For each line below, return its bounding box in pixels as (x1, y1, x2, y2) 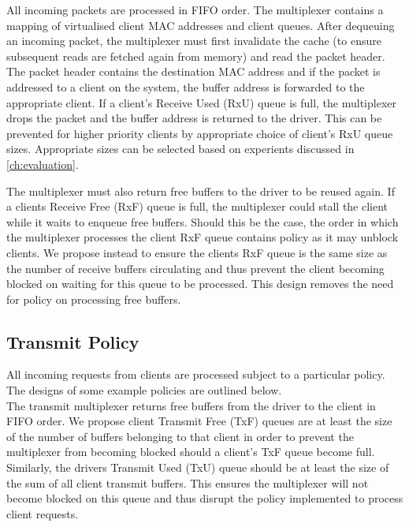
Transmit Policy (6, 329, 139, 353)
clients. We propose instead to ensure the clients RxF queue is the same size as (6, 244, 388, 260)
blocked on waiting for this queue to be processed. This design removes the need (6, 275, 394, 292)
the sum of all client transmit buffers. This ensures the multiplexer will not (6, 474, 369, 491)
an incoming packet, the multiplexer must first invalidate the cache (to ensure (6, 32, 381, 49)
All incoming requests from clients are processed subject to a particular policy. (6, 366, 385, 383)
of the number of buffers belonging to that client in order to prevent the (6, 428, 354, 444)
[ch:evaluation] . (6, 155, 79, 172)
